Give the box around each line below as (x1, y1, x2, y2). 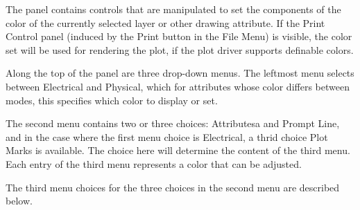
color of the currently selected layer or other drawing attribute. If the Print (6, 15, 325, 30)
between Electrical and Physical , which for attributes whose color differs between (6, 79, 350, 93)
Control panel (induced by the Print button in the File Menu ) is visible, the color (6, 29, 352, 44)
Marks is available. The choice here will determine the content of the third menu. (6, 143, 350, 157)
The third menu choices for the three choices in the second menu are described (6, 180, 340, 194)
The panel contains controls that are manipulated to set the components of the (6, 2, 341, 16)
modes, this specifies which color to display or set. (6, 93, 218, 107)
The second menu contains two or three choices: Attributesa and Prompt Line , (6, 116, 340, 131)
